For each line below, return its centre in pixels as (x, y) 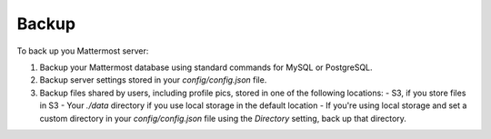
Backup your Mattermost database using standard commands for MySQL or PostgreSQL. (206, 67)
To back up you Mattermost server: (83, 51)
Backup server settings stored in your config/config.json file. (153, 80)
